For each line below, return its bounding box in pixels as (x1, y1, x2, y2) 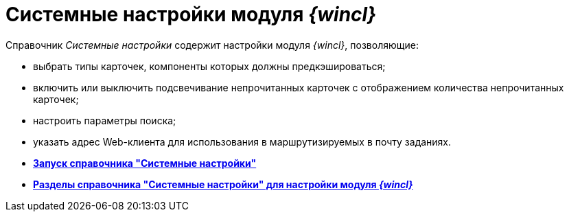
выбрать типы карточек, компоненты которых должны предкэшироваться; (33, 60, 386, 72)
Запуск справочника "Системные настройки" (33, 157, 257, 169)
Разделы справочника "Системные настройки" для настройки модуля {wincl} (33, 178, 413, 190)
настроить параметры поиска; (33, 114, 176, 126)
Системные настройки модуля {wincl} (5, 3, 377, 26)
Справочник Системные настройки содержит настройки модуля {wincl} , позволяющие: (5, 38, 419, 51)
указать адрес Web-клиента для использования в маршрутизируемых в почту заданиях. (33, 135, 452, 148)
